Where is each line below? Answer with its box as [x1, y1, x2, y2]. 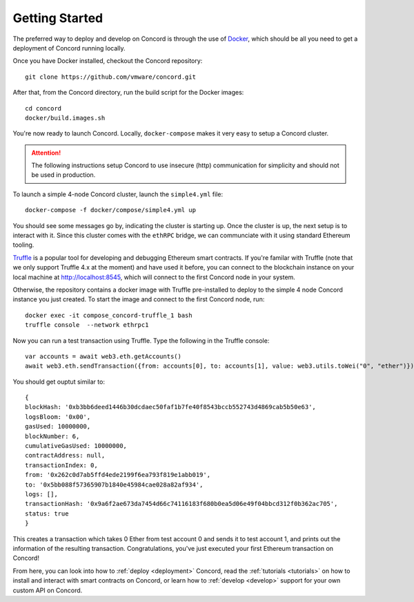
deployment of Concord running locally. [12, 44, 126, 52]
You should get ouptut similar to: [12, 377, 105, 386]
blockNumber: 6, [25, 432, 80, 440]
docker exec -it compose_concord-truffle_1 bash [25, 311, 193, 319]
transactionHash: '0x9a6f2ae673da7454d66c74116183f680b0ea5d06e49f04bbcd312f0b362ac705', [25, 500, 338, 508]
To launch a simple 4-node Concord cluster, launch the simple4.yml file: [12, 190, 224, 198]
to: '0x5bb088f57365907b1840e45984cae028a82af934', [25, 480, 204, 489]
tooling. [12, 241, 34, 249]
